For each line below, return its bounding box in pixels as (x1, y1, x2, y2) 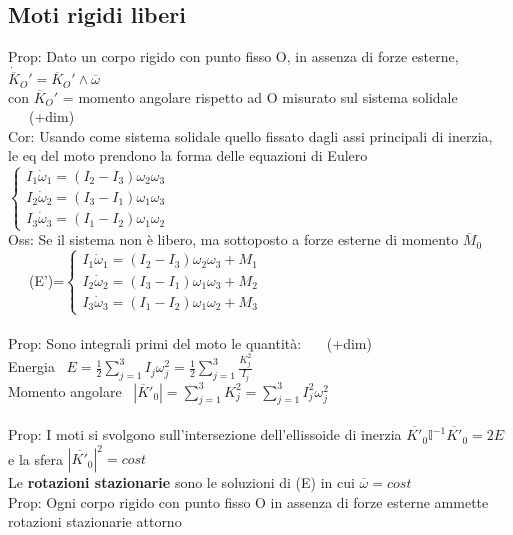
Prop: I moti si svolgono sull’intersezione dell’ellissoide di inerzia (8, 424, 402, 445)
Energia (8, 356, 55, 377)
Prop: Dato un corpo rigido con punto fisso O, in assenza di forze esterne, (8, 46, 459, 67)
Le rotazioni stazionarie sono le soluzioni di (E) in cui (8, 472, 355, 493)
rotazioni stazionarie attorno (8, 511, 182, 532)
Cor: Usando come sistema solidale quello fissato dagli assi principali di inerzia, (8, 125, 493, 146)
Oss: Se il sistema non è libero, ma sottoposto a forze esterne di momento (8, 229, 459, 250)
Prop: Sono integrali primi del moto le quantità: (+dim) (8, 332, 372, 353)
